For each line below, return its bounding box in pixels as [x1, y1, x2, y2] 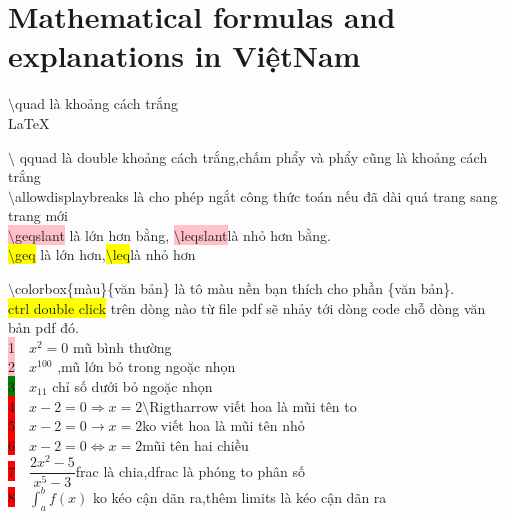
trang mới [8, 205, 68, 226]
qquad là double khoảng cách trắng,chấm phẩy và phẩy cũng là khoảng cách [19, 146, 488, 167]
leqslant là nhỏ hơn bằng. [180, 224, 331, 245]
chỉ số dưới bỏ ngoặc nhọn [52, 376, 213, 397]
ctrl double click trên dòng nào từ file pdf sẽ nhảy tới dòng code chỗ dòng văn [8, 297, 486, 318]
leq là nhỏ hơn [112, 244, 196, 265]
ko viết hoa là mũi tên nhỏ [142, 415, 305, 436]
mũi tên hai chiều [142, 434, 249, 455]
